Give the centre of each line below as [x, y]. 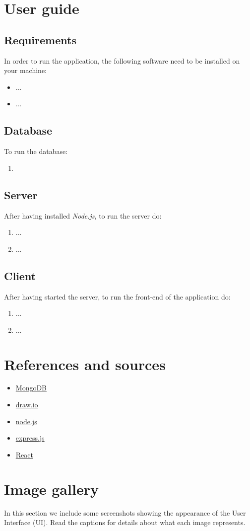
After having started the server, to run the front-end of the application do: [117, 296]
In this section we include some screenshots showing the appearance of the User [125, 512]
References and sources [85, 364]
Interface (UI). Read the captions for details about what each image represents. [125, 522]
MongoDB [31, 388]
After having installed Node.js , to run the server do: [83, 215]
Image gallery [51, 489]
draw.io [27, 405]
